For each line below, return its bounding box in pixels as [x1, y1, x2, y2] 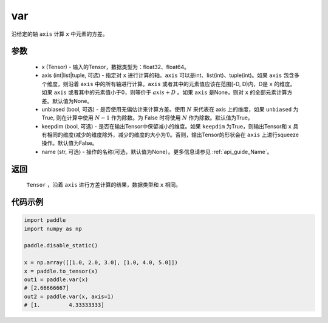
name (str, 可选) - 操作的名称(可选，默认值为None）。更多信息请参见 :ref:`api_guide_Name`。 [41, 148, 273, 155]
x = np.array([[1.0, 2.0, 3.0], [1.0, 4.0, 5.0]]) [24, 259, 179, 266]
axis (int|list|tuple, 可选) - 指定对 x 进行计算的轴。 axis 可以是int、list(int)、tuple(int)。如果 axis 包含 [41, 72, 295, 79]
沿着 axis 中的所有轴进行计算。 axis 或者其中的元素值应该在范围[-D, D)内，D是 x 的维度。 [67, 80, 296, 87]
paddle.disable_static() [24, 242, 98, 249]
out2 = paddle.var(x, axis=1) [24, 293, 114, 300]
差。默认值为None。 [41, 97, 93, 104]
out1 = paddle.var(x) [24, 276, 89, 283]
